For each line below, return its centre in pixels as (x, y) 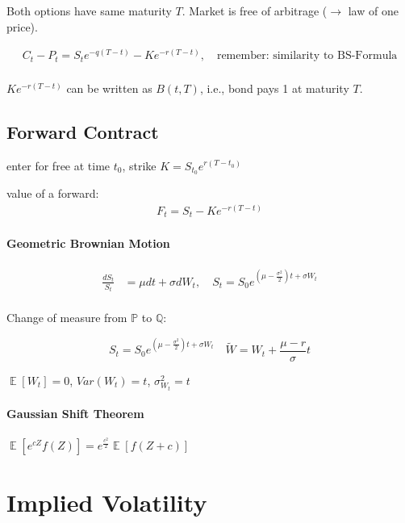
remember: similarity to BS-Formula (307, 56)
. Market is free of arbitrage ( (255, 10)
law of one (373, 10)
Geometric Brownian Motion (88, 243)
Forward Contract (83, 131)
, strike (139, 165)
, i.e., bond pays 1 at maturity (274, 88)
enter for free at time (58, 165)
